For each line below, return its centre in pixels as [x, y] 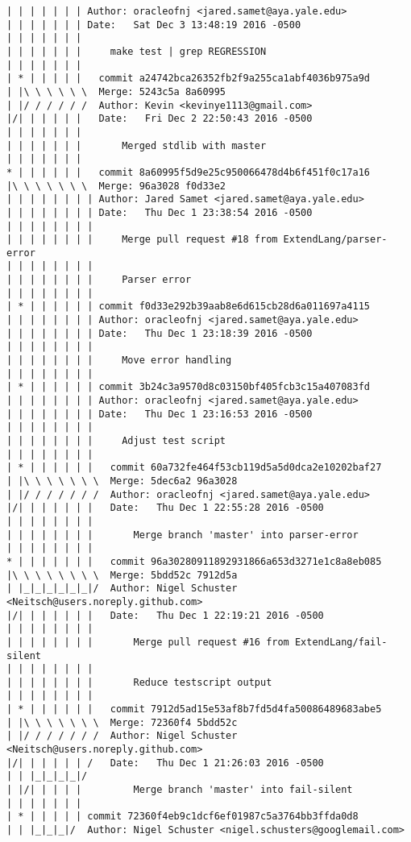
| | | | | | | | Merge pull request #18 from [142, 240]
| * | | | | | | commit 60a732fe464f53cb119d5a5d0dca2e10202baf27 [194, 468]
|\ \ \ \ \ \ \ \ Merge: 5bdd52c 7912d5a [122, 575]
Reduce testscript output [203, 682]
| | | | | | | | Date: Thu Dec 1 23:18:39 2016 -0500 [160, 333]
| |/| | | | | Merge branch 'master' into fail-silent [180, 790]
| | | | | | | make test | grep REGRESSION [137, 51]
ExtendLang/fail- [341, 642]
